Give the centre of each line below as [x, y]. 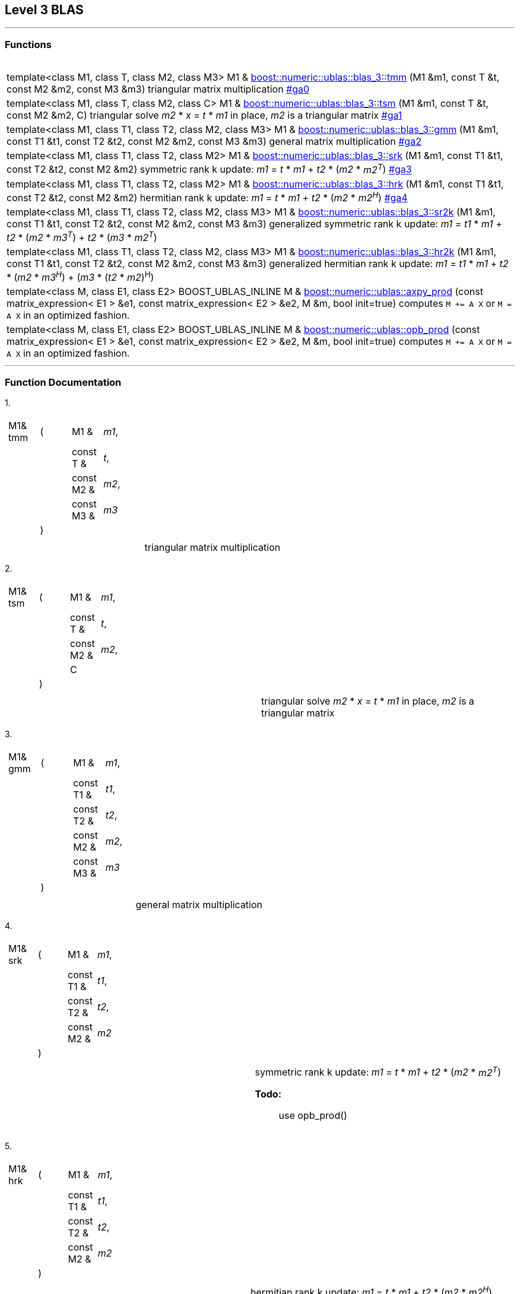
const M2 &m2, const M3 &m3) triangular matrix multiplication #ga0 [158, 89]
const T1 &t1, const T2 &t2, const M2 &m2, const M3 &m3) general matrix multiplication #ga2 [214, 142]
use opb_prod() [313, 1115]
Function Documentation [63, 382]
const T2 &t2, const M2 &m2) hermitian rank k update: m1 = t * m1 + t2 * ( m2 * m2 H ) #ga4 [207, 196]
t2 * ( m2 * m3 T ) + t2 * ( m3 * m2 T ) [82, 237]
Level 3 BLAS [44, 10]
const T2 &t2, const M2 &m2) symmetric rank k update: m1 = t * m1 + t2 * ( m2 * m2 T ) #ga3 [209, 169]
